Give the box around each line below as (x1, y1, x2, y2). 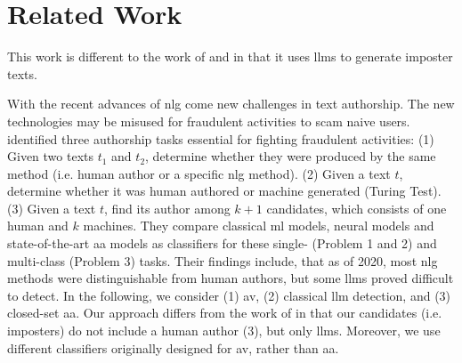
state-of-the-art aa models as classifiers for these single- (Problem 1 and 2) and (7, 234, 437, 253)
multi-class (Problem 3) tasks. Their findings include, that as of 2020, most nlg (7, 251, 438, 270)
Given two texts (7, 147, 93, 165)
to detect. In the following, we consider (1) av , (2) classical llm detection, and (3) (7, 286, 451, 304)
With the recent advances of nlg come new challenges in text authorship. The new (7, 94, 455, 113)
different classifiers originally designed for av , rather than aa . (7, 338, 339, 357)
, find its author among (103, 198, 231, 217)
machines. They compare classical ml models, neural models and (83, 216, 434, 235)
